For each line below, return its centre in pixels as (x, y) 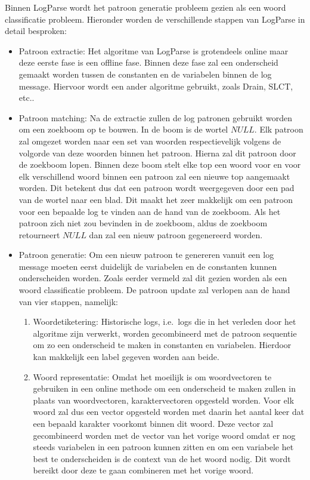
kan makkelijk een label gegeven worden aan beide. (126, 357)
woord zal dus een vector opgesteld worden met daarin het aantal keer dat (169, 412)
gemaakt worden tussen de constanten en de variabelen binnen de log (145, 74)
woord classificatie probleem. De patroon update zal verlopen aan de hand (154, 290)
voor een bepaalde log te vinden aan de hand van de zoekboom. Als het (150, 211)
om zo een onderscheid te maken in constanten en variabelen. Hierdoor (162, 345)
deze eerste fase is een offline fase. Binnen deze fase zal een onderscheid (148, 62)
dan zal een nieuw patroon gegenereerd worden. (176, 234)
